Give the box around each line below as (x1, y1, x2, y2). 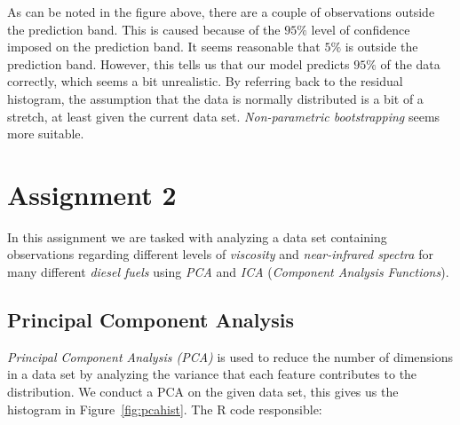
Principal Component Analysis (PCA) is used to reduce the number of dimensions (7, 347, 454, 366)
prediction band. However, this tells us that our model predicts (7, 54, 350, 73)
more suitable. (7, 124, 84, 143)
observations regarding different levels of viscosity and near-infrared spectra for (7, 245, 433, 264)
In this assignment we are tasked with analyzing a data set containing (7, 227, 387, 246)
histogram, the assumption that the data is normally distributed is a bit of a (7, 89, 424, 107)
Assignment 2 (7, 176, 177, 212)
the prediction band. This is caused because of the (7, 20, 281, 38)
